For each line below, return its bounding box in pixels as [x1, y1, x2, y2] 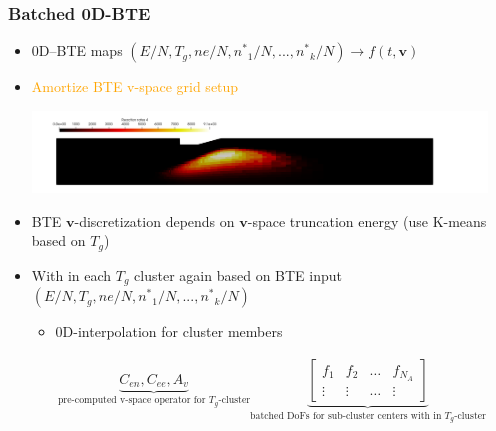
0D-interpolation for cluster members [55, 321, 283, 342]
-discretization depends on [74, 210, 235, 231]
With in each [31, 264, 112, 285]
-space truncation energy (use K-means [247, 210, 487, 231]
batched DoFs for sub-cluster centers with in [250, 410, 442, 421]
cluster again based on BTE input [134, 264, 342, 285]
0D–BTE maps [31, 40, 123, 61]
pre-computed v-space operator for [57, 395, 206, 406]
